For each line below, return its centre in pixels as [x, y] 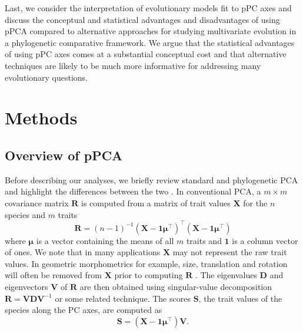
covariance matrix [37, 202]
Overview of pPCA [64, 155]
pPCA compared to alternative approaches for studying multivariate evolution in [151, 31]
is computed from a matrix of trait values [156, 202]
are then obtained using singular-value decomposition [176, 286]
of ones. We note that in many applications [83, 252]
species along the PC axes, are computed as [84, 310]
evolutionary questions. [46, 77]
